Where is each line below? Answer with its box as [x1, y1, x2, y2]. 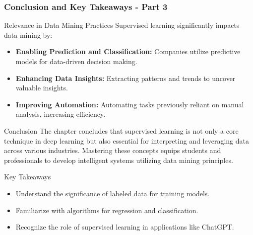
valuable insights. [15, 82, 68, 93]
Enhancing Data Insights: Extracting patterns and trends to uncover [15, 73, 236, 83]
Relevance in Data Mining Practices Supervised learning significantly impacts [4, 20, 240, 30]
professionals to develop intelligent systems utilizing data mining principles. [4, 155, 233, 165]
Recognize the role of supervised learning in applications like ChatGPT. [15, 222, 234, 232]
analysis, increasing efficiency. [15, 109, 106, 119]
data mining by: [4, 29, 53, 40]
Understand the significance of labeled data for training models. [15, 188, 210, 198]
